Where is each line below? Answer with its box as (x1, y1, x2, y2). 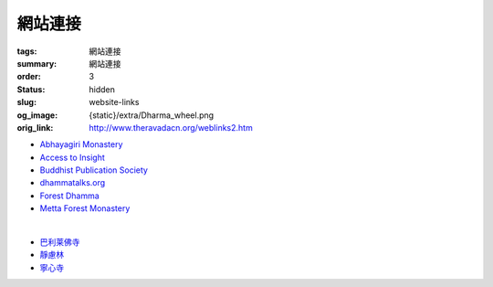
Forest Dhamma (39, 190, 100, 201)
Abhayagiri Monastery (39, 139, 123, 150)
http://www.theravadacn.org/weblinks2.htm (89, 122, 253, 133)
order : (16, 71, 41, 82)
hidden (89, 83, 116, 95)
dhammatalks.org (39, 177, 106, 188)
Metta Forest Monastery (39, 203, 131, 214)
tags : (16, 46, 37, 57)
